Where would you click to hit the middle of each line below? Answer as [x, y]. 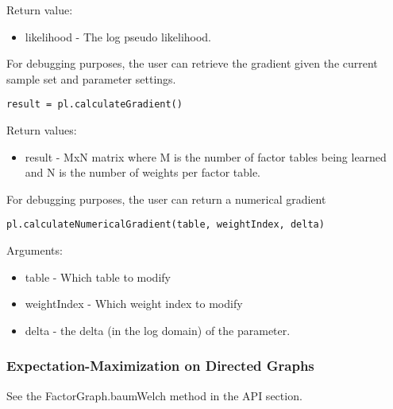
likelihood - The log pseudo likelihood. [118, 36]
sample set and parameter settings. [91, 78]
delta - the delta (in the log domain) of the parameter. [158, 330]
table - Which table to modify [98, 277]
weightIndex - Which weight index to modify [134, 304]
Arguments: [35, 250]
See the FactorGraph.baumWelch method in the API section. [154, 395]
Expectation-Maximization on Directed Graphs [160, 366]
